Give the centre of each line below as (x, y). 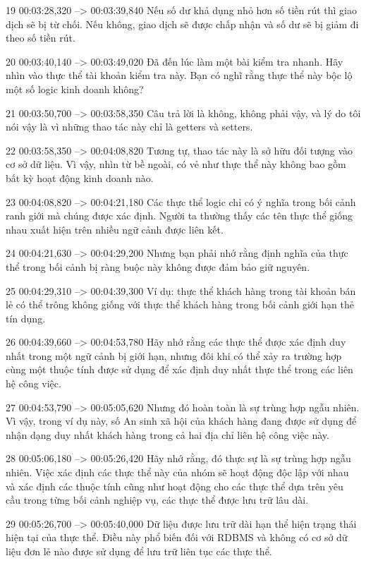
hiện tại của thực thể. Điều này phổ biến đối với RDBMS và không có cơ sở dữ (177, 537)
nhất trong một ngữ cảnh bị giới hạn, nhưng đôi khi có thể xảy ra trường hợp (174, 355)
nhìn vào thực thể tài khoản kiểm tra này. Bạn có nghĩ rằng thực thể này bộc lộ (179, 75)
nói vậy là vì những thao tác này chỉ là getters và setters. (129, 127)
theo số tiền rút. (41, 38)
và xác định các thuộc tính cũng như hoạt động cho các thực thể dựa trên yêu (175, 486)
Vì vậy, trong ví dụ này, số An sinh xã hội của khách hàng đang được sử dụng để (181, 421)
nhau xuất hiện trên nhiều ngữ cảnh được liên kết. (115, 229)
